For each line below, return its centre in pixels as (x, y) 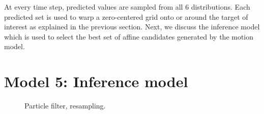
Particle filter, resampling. (65, 106)
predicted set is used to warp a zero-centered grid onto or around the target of (126, 16)
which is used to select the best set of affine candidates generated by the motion (129, 36)
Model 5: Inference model (96, 81)
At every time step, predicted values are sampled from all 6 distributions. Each (127, 7)
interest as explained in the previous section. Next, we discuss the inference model (132, 27)
